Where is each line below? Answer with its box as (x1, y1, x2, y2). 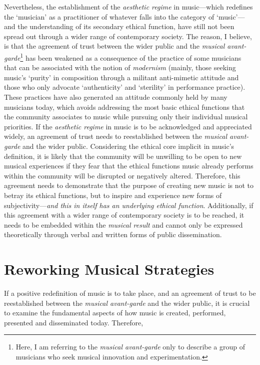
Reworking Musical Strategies (4, 259, 214, 279)
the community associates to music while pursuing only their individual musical (4, 111, 248, 122)
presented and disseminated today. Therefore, (4, 317, 143, 327)
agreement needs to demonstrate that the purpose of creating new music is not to (4, 180, 254, 191)
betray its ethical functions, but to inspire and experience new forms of (4, 190, 222, 200)
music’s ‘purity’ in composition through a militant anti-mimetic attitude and (4, 72, 239, 82)
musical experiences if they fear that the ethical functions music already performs (4, 160, 253, 171)
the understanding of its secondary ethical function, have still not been (17, 21, 234, 32)
